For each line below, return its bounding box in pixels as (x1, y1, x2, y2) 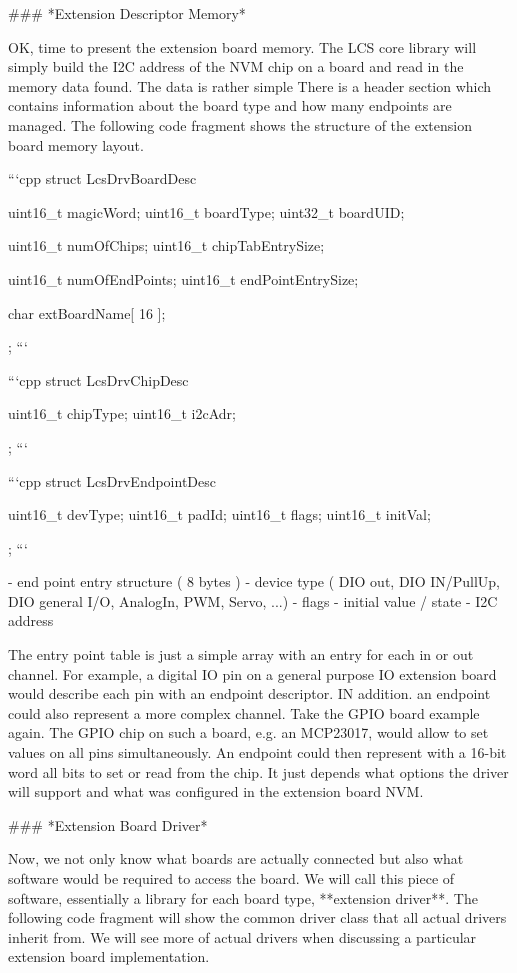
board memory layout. (8, 134, 144, 155)
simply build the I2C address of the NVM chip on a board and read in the (8, 56, 464, 77)
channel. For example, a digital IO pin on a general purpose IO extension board (8, 663, 497, 684)
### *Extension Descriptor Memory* (8, 3, 246, 23)
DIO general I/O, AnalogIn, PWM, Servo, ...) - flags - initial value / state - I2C (8, 590, 498, 611)
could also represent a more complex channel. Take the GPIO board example (8, 702, 480, 723)
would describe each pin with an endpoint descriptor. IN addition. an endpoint (8, 683, 491, 704)
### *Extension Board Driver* (8, 814, 208, 835)
